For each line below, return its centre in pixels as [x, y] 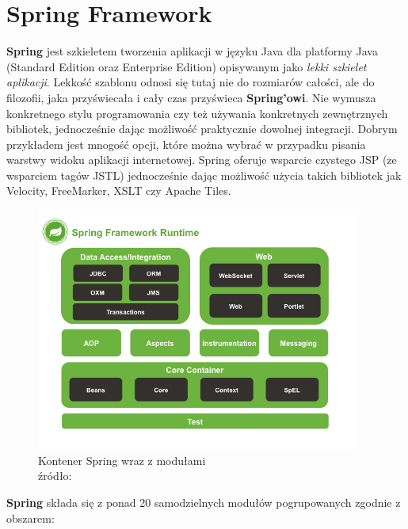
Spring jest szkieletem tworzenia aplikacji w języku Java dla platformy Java [192, 51]
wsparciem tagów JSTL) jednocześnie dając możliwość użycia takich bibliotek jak [204, 175]
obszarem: [31, 518]
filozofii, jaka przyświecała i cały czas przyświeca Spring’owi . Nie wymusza [191, 97]
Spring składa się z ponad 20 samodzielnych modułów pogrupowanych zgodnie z [204, 502]
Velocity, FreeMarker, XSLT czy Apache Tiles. [119, 190]
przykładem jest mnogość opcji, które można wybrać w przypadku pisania [186, 144]
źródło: [55, 476]
